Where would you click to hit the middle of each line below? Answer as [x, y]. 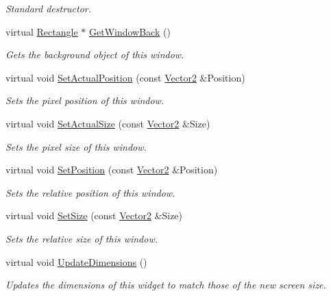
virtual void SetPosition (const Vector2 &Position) [112, 170]
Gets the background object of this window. [95, 54]
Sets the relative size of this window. [82, 238]
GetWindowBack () [130, 31]
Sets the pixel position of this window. [85, 100]
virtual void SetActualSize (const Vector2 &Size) [108, 123]
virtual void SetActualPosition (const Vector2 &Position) [125, 77]
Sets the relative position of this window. [90, 192]
